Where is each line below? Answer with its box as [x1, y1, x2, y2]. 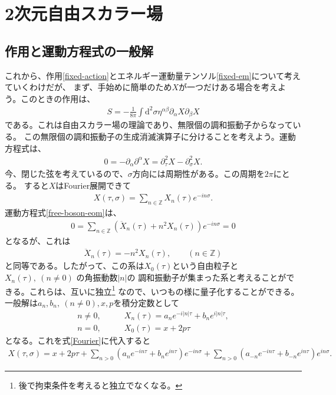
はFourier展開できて [55, 179, 131, 191]
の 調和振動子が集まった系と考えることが [127, 271, 286, 284]
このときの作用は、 [21, 92, 95, 104]
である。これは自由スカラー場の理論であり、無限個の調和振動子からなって [5, 119, 293, 131]
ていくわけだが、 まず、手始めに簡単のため [5, 81, 172, 93]
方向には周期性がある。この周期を [132, 167, 265, 180]
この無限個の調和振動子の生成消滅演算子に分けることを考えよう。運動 [24, 130, 296, 142]
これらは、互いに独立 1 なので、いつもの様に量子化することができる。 [29, 283, 299, 297]
